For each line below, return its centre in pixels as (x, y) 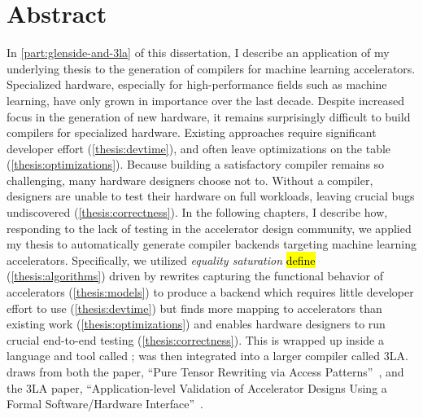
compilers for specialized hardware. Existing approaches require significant (192, 132)
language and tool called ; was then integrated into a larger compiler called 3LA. (207, 356)
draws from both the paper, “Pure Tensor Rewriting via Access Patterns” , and (205, 372)
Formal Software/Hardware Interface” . (105, 404)
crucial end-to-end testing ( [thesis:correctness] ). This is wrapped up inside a (195, 339)
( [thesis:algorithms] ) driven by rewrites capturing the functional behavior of (195, 276)
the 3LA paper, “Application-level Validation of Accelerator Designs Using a (197, 387)
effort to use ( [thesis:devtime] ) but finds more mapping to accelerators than (194, 308)
